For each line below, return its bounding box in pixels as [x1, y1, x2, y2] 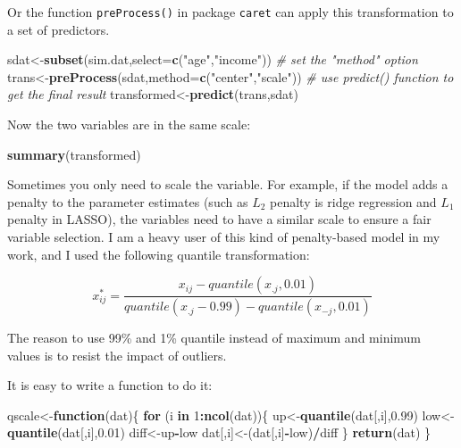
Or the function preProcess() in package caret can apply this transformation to [7, 3, 454, 21]
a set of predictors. [7, 20, 110, 38]
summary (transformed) [7, 145, 141, 163]
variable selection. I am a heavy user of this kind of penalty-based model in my [7, 228, 440, 245]
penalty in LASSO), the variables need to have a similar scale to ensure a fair [7, 210, 432, 228]
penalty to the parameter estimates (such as [7, 192, 248, 211]
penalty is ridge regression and [270, 192, 437, 211]
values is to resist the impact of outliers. [7, 345, 227, 364]
